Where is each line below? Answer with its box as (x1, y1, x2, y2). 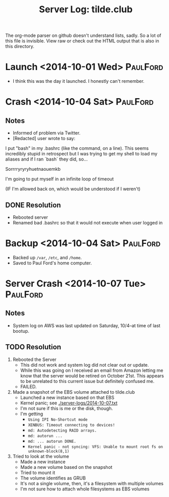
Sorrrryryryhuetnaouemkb (5, 166, 61, 172)
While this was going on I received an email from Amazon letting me (20, 367, 163, 373)
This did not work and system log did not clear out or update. (20, 362, 149, 368)
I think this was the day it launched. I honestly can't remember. (12, 78, 144, 84)
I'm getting (20, 411, 43, 417)
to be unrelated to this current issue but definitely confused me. (20, 378, 155, 384)
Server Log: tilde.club (39, 4, 133, 15)
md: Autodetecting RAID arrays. (28, 428, 97, 433)
